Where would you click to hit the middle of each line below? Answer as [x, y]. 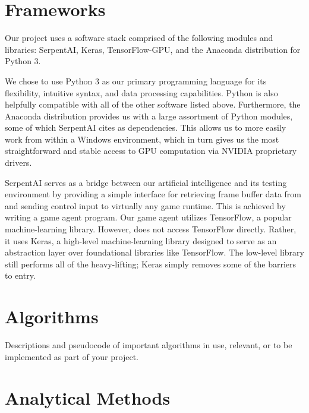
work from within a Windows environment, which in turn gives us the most [142, 139]
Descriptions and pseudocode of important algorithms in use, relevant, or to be [149, 345]
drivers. [18, 163]
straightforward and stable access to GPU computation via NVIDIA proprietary [151, 151]
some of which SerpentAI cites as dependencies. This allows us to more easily [146, 127]
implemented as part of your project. [72, 356]
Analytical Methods [88, 397]
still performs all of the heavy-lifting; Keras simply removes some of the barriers [151, 264]
